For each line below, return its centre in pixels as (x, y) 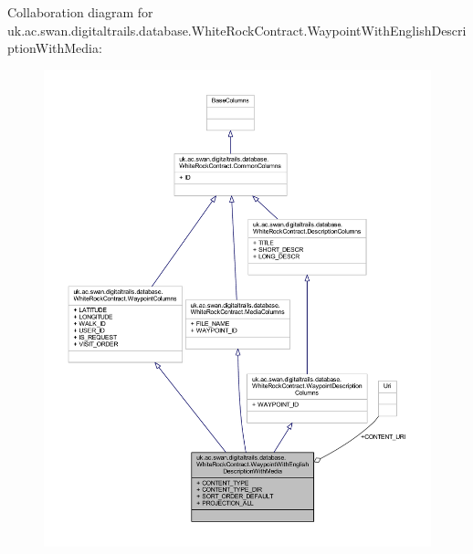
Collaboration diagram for (80, 12)
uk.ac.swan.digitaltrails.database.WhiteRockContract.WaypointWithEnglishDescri (237, 30)
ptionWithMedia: (55, 48)
